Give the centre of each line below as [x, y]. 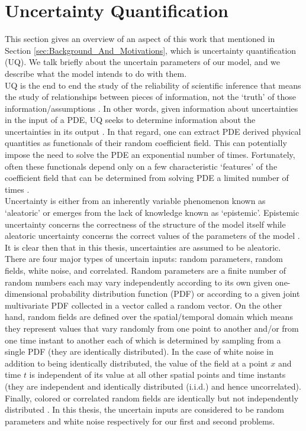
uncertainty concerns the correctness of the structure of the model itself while [145, 224]
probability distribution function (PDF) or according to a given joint [175, 294]
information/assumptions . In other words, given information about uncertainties [152, 108]
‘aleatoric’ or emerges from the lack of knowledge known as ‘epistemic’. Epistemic [152, 213]
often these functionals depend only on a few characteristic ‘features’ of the [141, 166]
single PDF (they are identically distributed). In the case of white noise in [139, 351]
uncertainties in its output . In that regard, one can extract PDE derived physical [153, 131]
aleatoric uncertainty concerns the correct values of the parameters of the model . [152, 236]
